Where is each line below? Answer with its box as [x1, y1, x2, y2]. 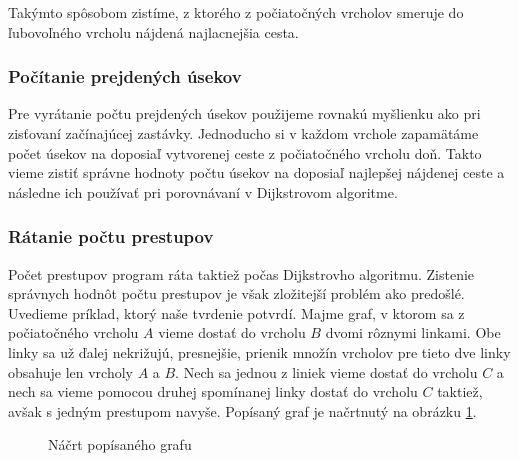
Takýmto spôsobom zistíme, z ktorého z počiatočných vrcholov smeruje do [8, 2, 464, 22]
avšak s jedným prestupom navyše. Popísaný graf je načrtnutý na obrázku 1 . [8, 400, 477, 421]
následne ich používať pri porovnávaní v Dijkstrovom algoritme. [8, 181, 398, 202]
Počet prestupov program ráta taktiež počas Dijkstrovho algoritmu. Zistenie [8, 263, 475, 284]
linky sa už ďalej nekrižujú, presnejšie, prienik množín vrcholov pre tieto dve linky [8, 341, 511, 362]
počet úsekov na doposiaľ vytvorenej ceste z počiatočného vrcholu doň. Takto [8, 142, 482, 163]
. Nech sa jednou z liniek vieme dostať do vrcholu [175, 361, 478, 382]
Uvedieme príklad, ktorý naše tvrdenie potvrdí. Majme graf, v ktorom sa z [8, 302, 465, 323]
